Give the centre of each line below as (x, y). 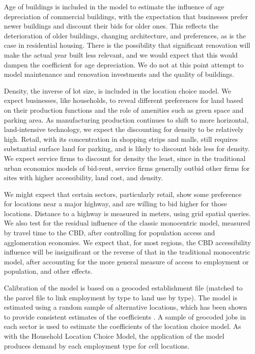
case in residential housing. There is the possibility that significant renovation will (127, 45)
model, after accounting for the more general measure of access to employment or (127, 261)
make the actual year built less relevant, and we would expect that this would (121, 54)
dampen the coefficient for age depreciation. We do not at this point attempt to (124, 64)
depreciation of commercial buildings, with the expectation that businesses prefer (126, 16)
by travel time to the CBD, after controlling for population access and (110, 233)
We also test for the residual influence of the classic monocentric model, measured (127, 223)
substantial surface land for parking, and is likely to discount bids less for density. (127, 148)
